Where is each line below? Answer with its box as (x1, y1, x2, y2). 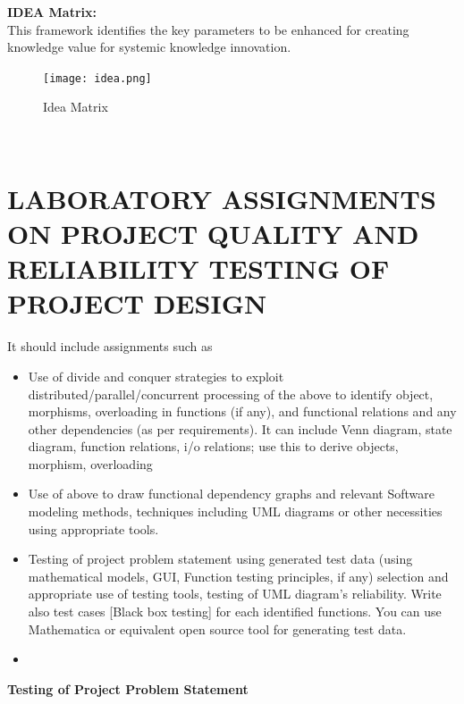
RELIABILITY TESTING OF (7, 250, 390, 287)
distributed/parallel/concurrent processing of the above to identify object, (28, 384, 434, 403)
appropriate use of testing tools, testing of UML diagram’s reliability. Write (28, 584, 442, 603)
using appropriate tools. (28, 519, 159, 538)
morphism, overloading (28, 454, 153, 473)
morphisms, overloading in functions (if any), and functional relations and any (28, 402, 457, 421)
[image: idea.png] (43, 71, 152, 85)
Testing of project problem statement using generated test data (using (28, 549, 413, 568)
